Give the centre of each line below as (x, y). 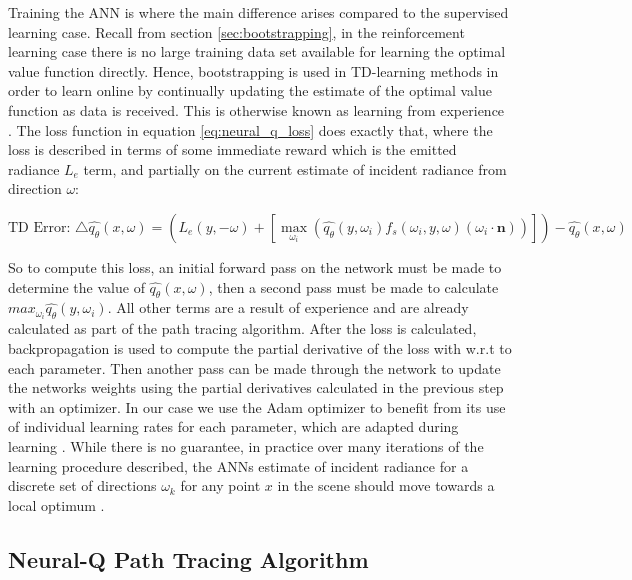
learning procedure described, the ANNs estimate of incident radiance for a (238, 465)
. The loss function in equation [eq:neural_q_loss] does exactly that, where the (250, 129)
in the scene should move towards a (386, 485)
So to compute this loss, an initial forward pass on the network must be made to (255, 266)
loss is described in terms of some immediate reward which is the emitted (232, 149)
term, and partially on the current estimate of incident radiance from (295, 168)
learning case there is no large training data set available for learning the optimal (257, 51)
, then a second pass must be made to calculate (353, 286)
